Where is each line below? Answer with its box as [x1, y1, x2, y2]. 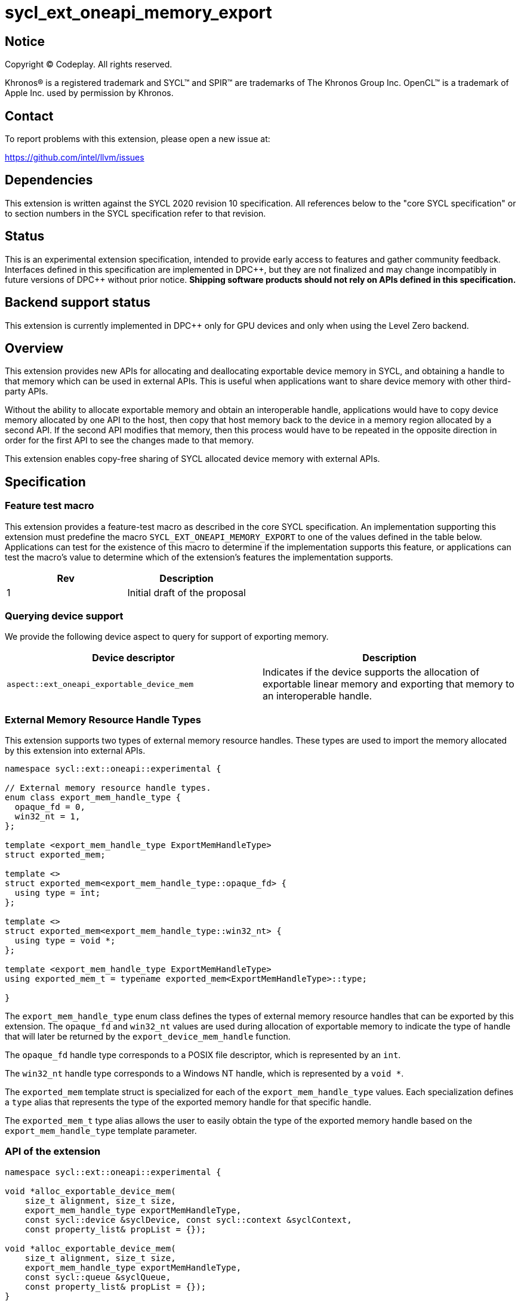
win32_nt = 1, [14, 812, 81, 822]
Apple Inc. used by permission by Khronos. [5, 88, 174, 98]
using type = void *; [14, 936, 116, 946]
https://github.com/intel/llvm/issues [5, 152, 144, 163]
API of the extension [5, 1145, 101, 1158]
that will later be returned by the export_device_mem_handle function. [5, 1031, 291, 1042]
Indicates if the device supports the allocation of [263, 666, 480, 679]
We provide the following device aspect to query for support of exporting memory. [5, 631, 329, 642]
